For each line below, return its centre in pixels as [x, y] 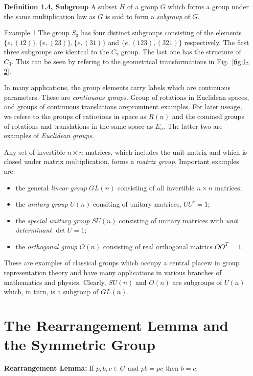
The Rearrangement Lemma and [116, 325]
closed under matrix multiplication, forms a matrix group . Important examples [122, 161]
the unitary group [42, 204]
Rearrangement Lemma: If [49, 368]
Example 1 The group [37, 33]
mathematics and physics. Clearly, [55, 282]
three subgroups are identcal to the [57, 52]
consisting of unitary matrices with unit [178, 220]
